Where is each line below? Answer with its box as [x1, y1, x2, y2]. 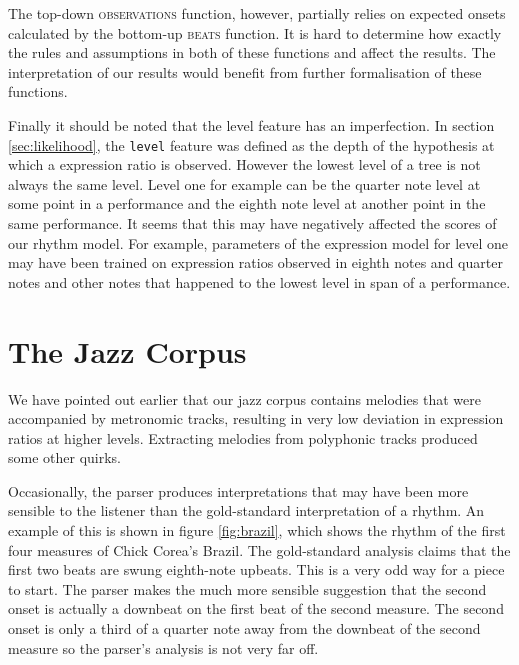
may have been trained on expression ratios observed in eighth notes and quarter [8, 252, 503, 273]
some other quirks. [8, 447, 122, 468]
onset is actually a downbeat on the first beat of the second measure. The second [8, 598, 504, 619]
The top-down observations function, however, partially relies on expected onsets [8, 3, 506, 23]
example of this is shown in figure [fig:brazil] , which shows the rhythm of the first [8, 520, 506, 541]
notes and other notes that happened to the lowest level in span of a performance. [8, 271, 511, 292]
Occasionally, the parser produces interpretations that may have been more [8, 480, 469, 501]
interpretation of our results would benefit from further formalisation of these [8, 61, 482, 82]
